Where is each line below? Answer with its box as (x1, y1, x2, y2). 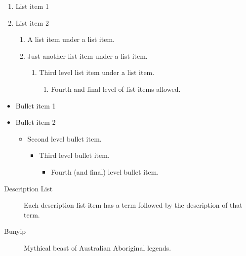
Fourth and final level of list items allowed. (51, 83, 181, 94)
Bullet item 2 (15, 117, 56, 127)
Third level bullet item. (39, 150, 110, 160)
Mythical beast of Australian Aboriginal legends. (24, 242, 171, 253)
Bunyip (4, 226, 26, 236)
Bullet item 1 (15, 100, 56, 110)
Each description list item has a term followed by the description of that (24, 200, 243, 210)
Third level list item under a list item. (39, 67, 155, 77)
